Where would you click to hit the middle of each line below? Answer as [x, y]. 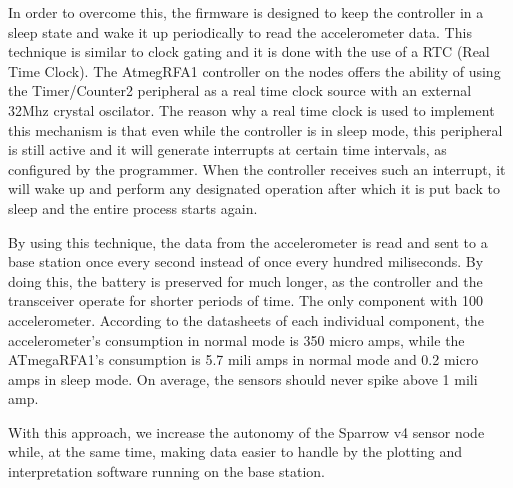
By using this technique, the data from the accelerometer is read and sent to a [248, 241]
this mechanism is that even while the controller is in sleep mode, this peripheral [255, 129]
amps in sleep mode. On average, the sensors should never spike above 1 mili [243, 378]
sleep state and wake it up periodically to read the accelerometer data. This [240, 31]
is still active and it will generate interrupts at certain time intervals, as [227, 149]
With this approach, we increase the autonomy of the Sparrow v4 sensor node [246, 431]
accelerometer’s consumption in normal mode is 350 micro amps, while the [236, 339]
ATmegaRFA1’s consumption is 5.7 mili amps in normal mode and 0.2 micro [243, 359]
